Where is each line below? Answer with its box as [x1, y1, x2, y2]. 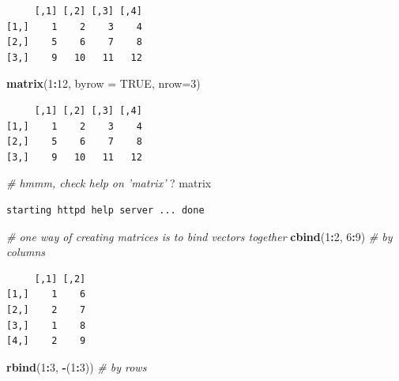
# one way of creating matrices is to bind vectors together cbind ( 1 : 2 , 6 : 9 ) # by [6, 228, 393, 244]
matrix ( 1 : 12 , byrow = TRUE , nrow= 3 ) [6, 75, 201, 92]
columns [6, 243, 46, 260]
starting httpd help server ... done [6, 204, 205, 216]
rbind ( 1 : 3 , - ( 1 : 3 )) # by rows [6, 358, 147, 375]
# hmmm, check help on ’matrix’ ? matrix [6, 175, 212, 191]
